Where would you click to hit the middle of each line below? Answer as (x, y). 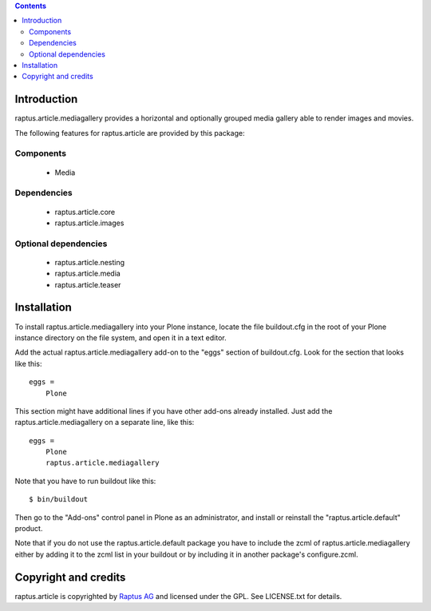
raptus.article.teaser (88, 284)
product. (29, 529)
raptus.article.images (89, 223)
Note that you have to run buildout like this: (85, 481)
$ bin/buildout (59, 500)
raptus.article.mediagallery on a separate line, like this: (105, 423)
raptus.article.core (85, 212)
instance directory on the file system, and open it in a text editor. (121, 337)
